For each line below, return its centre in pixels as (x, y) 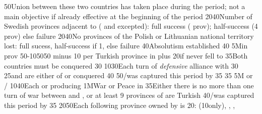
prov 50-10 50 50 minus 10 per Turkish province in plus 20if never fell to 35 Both (126, 55)
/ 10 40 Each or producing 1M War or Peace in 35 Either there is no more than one (129, 85)
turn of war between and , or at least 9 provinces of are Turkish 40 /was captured (129, 95)
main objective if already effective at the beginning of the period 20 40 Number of (128, 16)
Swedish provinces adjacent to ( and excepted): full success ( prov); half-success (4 (131, 26)
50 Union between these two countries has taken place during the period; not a (125, 6)
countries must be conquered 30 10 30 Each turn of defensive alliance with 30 (121, 65)
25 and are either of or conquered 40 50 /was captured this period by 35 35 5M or (128, 75)
